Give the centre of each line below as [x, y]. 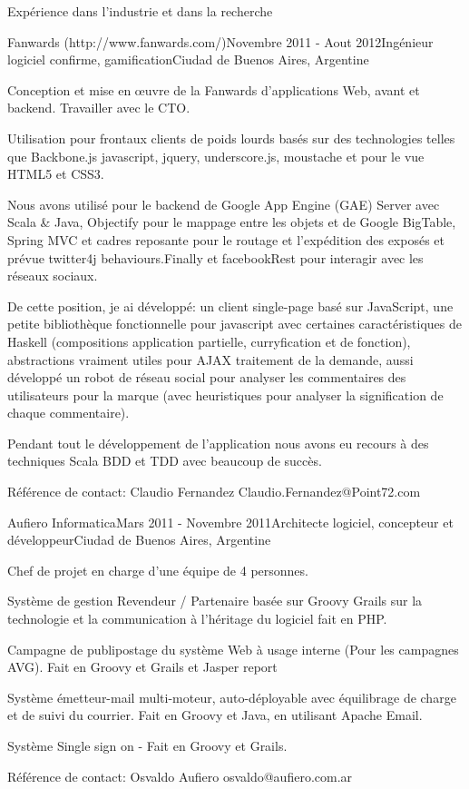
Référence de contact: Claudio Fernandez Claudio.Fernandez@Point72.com [214, 492]
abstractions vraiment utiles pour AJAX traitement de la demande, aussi [210, 359]
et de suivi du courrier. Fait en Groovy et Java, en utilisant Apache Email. [215, 715]
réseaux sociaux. [53, 276]
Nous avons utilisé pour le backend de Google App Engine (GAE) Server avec [224, 204]
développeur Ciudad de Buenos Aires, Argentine [139, 540]
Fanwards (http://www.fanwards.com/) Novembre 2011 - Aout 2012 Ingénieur [220, 41]
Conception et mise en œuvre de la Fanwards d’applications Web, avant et [214, 89]
